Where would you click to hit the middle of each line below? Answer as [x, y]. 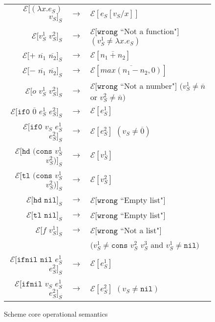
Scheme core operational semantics [56, 314]
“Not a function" [149, 31]
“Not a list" [140, 230]
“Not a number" [148, 85]
